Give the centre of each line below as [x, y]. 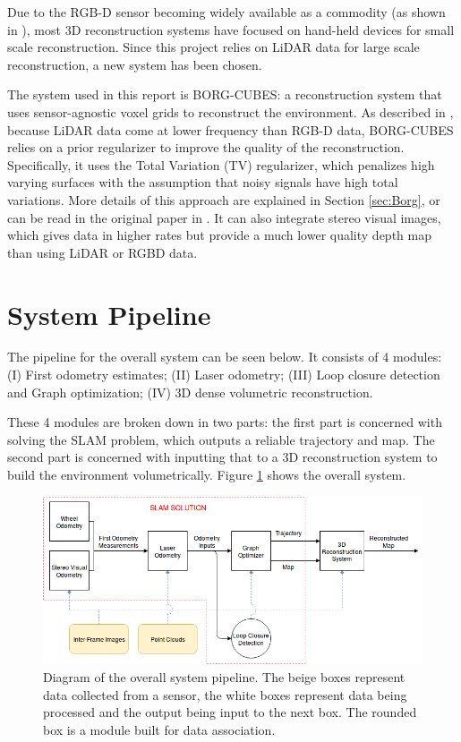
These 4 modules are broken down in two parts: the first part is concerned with [225, 422]
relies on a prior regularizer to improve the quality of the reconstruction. [206, 147]
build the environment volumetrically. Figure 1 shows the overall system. [207, 474]
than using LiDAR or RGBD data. [102, 252]
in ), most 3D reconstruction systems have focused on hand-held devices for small [231, 29]
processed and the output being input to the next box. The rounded [230, 712]
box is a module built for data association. [159, 729]
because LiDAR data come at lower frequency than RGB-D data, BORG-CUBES [230, 129]
